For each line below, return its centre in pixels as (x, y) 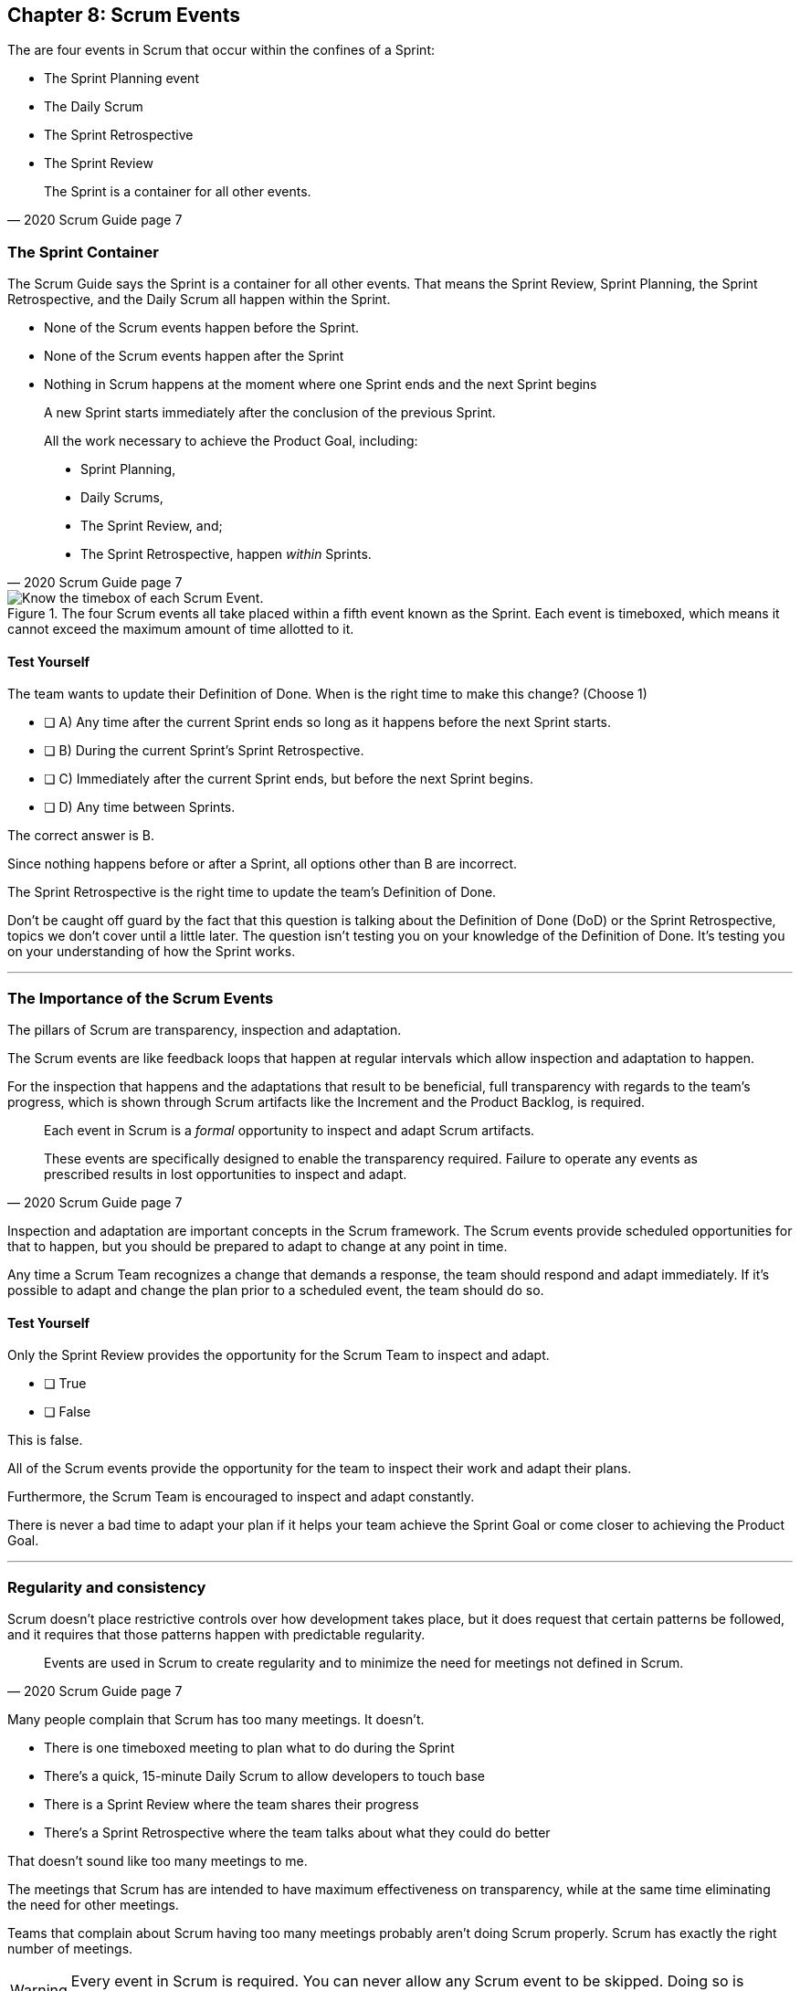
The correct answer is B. (81, 836)
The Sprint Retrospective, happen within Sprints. (226, 554)
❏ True (65, 1384)
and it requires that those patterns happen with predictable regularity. (216, 1635)
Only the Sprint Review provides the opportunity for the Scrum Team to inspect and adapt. (279, 1355)
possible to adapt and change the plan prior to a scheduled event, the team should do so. (276, 1290)
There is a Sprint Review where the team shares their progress (232, 1805)
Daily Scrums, (122, 498)
